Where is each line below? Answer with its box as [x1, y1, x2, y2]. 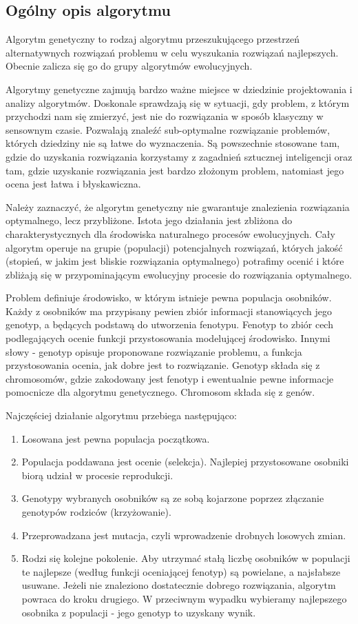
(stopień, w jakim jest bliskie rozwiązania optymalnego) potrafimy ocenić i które [6, 254, 344, 268]
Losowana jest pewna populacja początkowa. [21, 431, 210, 445]
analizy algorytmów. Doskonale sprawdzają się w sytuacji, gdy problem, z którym [6, 95, 350, 110]
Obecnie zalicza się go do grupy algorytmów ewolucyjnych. [6, 59, 253, 73]
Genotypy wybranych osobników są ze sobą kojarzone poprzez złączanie [21, 491, 324, 505]
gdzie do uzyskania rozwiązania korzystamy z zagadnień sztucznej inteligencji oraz [6, 149, 352, 163]
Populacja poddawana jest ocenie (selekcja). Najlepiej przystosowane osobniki [21, 454, 349, 469]
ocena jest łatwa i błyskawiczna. [6, 177, 141, 191]
